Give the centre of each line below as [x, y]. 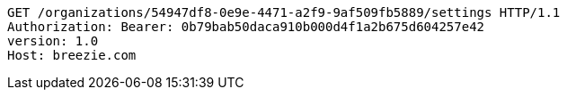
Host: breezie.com [72, 55]
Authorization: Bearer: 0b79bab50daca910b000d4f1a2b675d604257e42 [246, 27]
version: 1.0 [53, 41]
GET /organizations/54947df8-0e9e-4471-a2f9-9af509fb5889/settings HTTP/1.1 [284, 12]
